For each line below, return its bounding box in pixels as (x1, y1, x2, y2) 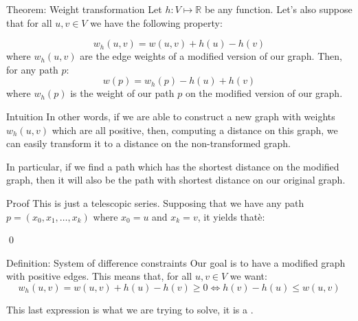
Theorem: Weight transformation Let (6, 2, 162, 16)
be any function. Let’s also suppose (204, 2, 353, 16)
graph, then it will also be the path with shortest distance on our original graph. (6, 173, 346, 187)
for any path (6, 62, 58, 76)
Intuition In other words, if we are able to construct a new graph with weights (6, 109, 335, 123)
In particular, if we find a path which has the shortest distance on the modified (6, 159, 339, 173)
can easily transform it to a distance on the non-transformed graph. (6, 136, 291, 151)
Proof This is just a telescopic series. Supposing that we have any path (6, 195, 304, 210)
